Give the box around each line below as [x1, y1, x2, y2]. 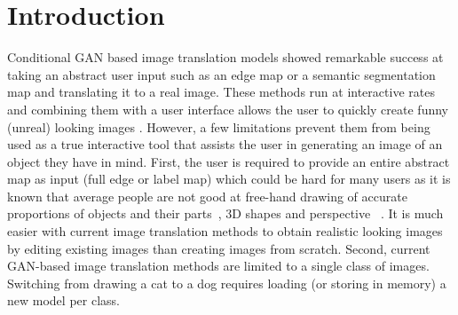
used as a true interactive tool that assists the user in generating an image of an [7, 135, 443, 154]
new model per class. [7, 291, 120, 310]
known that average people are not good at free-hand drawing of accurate [7, 186, 407, 205]
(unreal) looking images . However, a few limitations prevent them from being [7, 117, 430, 136]
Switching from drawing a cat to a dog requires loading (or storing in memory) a [7, 273, 446, 292]
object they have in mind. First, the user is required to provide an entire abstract [7, 152, 450, 170]
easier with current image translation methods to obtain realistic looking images [7, 222, 443, 240]
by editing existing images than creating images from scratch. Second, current [7, 239, 430, 257]
